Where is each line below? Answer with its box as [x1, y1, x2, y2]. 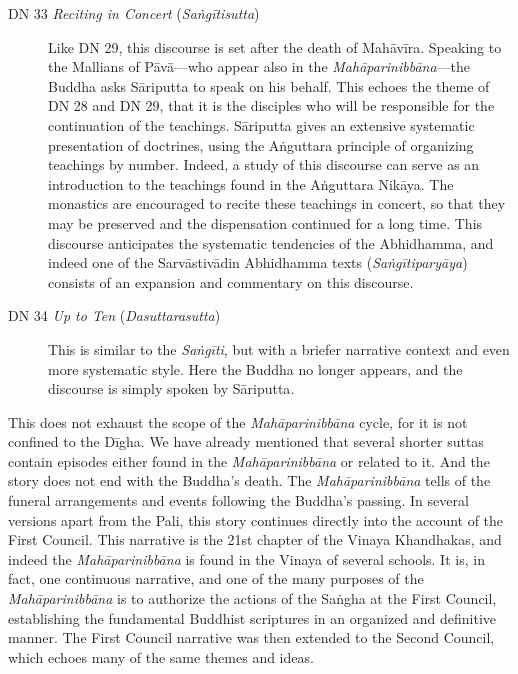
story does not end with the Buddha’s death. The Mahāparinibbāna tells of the [8, 470, 491, 491]
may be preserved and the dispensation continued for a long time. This [48, 212, 483, 233]
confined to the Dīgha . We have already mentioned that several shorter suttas [8, 431, 484, 452]
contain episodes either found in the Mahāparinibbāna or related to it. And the [8, 450, 490, 471]
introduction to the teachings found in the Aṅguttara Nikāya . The [48, 173, 454, 194]
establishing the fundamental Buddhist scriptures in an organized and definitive [8, 607, 497, 628]
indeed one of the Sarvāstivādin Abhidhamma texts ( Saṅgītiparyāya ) [48, 252, 468, 273]
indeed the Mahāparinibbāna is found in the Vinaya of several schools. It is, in [8, 548, 485, 569]
